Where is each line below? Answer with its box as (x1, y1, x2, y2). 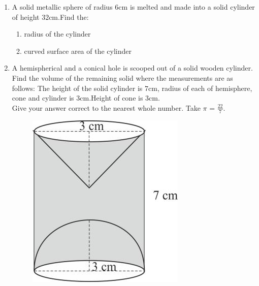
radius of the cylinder (24, 28, 91, 39)
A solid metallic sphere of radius (12, 2, 113, 12)
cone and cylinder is (12, 92, 74, 103)
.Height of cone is (89, 92, 143, 103)
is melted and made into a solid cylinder (129, 2, 255, 12)
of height (12, 11, 40, 22)
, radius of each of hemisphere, (157, 82, 252, 93)
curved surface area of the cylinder (24, 45, 132, 56)
